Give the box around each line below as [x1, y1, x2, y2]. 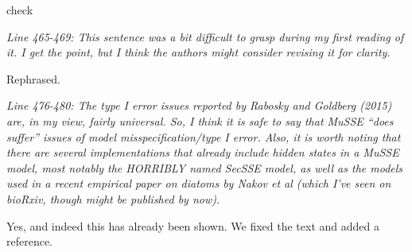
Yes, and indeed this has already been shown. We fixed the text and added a [6, 217, 379, 234]
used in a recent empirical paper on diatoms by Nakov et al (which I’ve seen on [6, 175, 391, 192]
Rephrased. [6, 70, 60, 87]
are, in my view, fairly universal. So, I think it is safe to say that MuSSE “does [6, 112, 394, 129]
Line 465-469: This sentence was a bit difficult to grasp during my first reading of [6, 28, 404, 45]
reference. [6, 233, 53, 250]
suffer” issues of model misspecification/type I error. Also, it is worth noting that [6, 128, 401, 145]
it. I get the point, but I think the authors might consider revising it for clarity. [6, 44, 391, 60]
